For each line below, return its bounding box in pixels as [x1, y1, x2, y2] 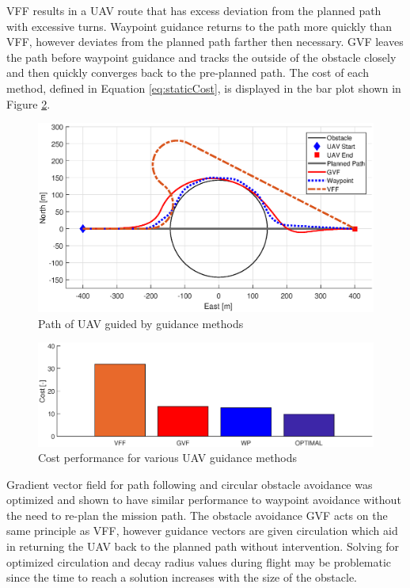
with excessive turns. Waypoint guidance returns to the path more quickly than [6, 17, 392, 34]
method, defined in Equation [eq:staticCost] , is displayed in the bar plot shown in [6, 79, 401, 96]
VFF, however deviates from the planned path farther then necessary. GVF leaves [6, 33, 404, 50]
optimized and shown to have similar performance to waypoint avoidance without [6, 491, 401, 508]
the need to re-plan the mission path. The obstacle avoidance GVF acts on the [6, 506, 388, 523]
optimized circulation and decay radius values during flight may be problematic [6, 553, 392, 570]
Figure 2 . [6, 95, 51, 112]
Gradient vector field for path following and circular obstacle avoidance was [6, 475, 373, 492]
